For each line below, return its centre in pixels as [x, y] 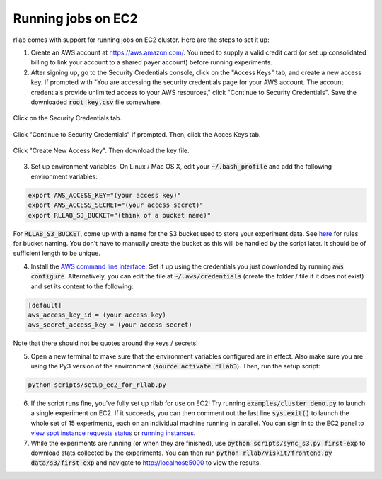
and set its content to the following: [82, 286]
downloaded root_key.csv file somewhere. [96, 102]
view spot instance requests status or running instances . [113, 433]
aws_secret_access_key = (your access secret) [110, 325]
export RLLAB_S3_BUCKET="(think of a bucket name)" [120, 215]
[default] [45, 305]
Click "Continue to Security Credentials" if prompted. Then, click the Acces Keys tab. [137, 134]
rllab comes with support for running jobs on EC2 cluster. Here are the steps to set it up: [141, 40]
